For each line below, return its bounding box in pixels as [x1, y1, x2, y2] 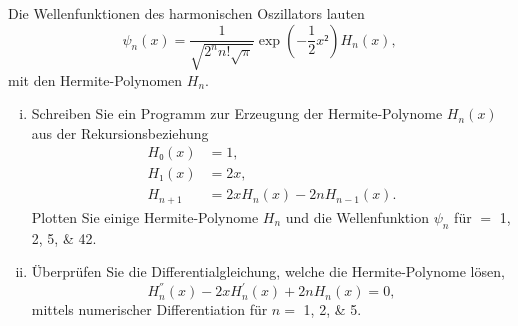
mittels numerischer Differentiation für [31, 299, 268, 320]
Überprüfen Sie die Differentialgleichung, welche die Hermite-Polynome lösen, [31, 261, 505, 282]
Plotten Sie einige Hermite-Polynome [31, 206, 259, 227]
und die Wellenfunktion [285, 206, 429, 227]
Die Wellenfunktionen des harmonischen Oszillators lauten [8, 3, 365, 23]
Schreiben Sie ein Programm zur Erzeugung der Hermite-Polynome [31, 103, 443, 124]
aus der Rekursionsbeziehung [31, 122, 209, 143]
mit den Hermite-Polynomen [8, 69, 183, 90]
